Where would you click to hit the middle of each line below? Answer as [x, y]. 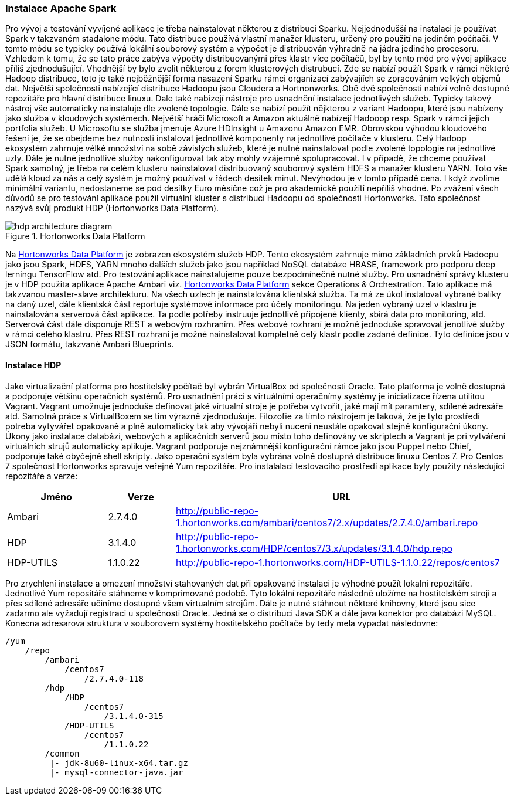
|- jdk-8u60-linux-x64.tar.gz [119, 763]
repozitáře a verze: [42, 476]
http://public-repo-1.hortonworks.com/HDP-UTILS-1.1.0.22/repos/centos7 [338, 562]
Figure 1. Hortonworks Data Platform [75, 236]
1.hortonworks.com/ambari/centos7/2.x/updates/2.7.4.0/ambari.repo [327, 522]
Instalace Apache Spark [61, 8]
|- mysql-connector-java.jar [116, 772]
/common [62, 753]
